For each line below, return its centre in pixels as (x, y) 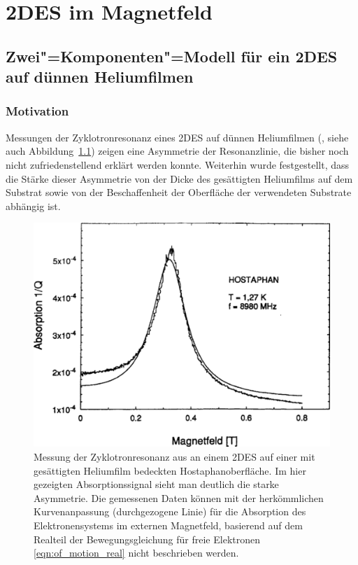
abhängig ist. (33, 205)
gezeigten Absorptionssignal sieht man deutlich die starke (156, 484)
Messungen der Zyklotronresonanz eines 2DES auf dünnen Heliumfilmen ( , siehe (177, 137)
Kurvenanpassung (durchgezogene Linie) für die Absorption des (170, 511)
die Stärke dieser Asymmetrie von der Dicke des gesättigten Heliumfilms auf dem (179, 178)
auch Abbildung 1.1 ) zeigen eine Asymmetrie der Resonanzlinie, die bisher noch (177, 151)
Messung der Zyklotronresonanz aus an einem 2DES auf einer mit (174, 456)
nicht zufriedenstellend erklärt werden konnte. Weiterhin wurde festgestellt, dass (178, 164)
